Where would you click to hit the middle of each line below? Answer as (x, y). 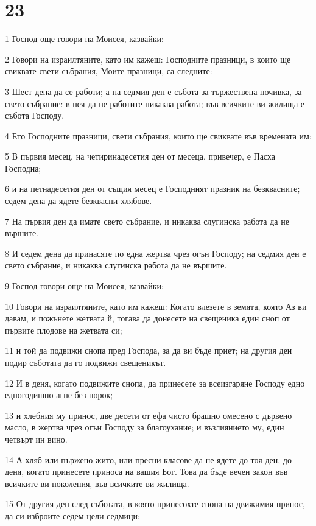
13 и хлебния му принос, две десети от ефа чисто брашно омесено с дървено (149, 415)
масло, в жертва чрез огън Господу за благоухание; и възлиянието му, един (145, 427)
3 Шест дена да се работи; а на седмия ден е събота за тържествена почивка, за (153, 91)
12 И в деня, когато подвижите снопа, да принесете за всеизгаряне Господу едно (155, 383)
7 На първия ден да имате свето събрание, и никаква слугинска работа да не (147, 221)
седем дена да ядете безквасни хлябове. (79, 201)
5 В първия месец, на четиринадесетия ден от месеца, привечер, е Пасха (140, 156)
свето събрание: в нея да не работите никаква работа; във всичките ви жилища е (155, 103)
